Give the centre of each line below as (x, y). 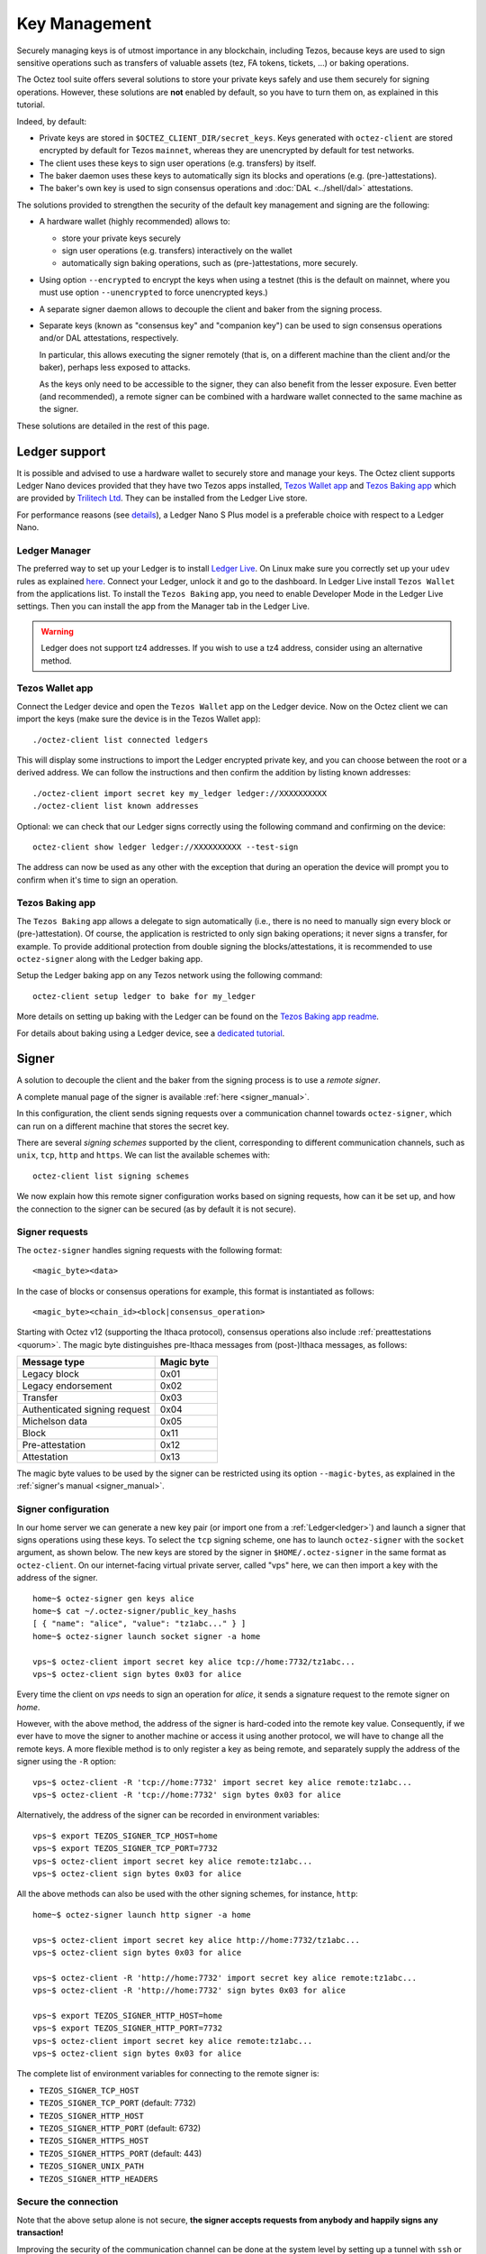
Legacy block (51, 1374)
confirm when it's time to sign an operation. (98, 880)
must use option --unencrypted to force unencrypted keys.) (154, 292)
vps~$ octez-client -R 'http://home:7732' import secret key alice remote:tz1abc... (225, 1978)
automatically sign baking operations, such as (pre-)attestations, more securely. (210, 263)
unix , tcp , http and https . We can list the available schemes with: (143, 1155)
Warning (57, 631)
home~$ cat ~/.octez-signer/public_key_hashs (135, 1611)
